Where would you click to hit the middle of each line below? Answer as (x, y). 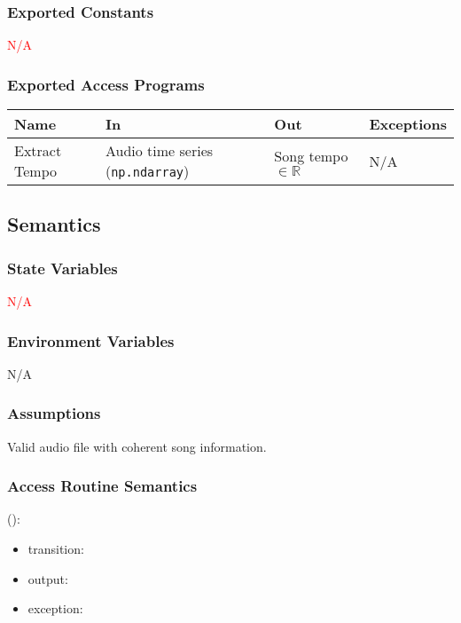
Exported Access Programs (106, 84)
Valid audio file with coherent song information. (137, 446)
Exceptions (408, 124)
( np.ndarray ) (147, 171)
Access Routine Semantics (102, 486)
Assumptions (54, 413)
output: (48, 578)
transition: (56, 549)
